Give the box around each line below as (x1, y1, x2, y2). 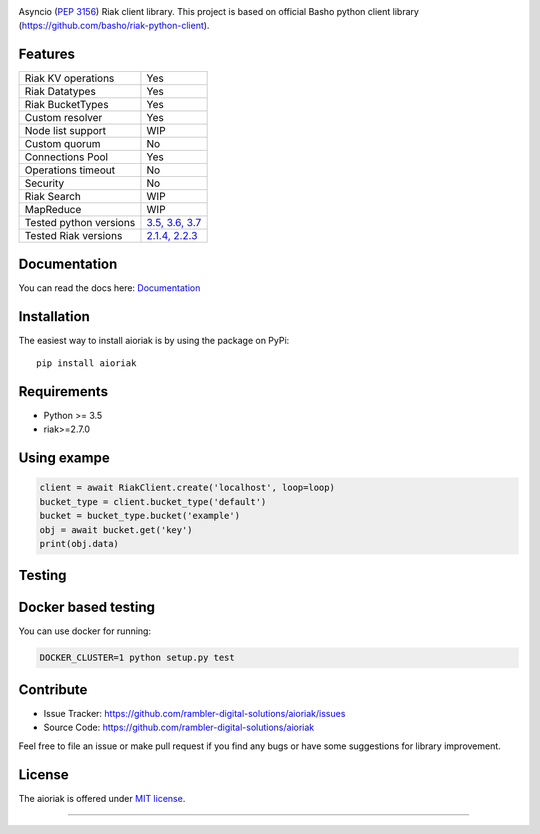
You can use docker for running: (18, 625, 152, 637)
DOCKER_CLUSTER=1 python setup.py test (39, 652, 235, 664)
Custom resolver (24, 111, 103, 125)
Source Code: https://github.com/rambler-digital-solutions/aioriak (43, 721, 315, 734)
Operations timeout (24, 163, 115, 177)
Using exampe (18, 450, 110, 467)
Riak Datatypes (24, 85, 97, 99)
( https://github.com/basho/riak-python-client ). (18, 20, 210, 32)
